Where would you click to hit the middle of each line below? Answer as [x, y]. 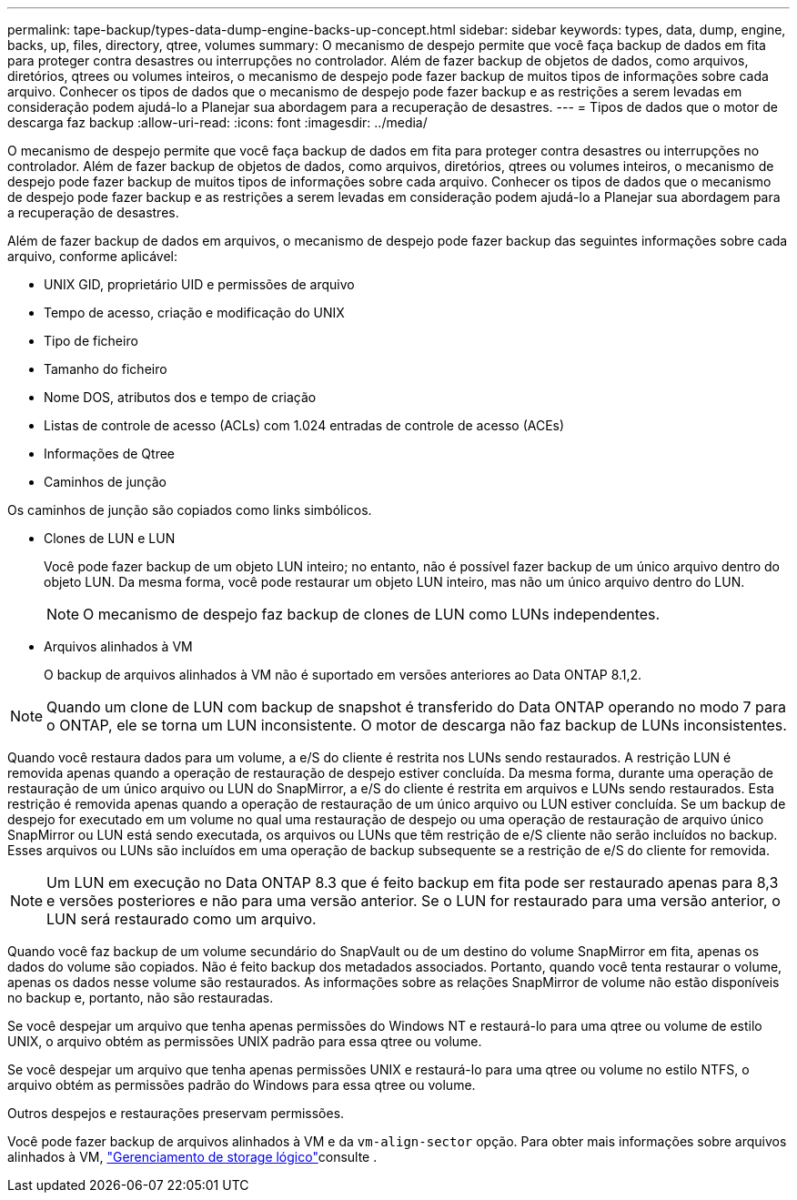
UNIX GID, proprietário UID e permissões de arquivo [199, 284]
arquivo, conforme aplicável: [92, 256]
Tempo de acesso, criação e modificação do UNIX [194, 313]
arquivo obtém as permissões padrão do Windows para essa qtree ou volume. [242, 1085]
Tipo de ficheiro [91, 341]
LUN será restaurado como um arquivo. [182, 919]
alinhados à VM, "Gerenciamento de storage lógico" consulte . [192, 1157]
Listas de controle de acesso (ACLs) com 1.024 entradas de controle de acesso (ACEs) [304, 425]
